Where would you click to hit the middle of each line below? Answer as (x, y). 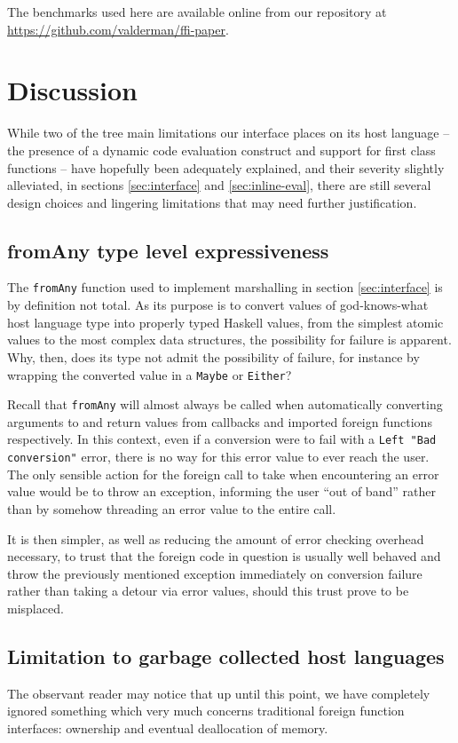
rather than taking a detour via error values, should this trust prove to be (208, 591)
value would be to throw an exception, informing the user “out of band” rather (221, 491)
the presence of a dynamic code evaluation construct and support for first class (221, 150)
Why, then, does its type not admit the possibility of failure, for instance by (213, 356)
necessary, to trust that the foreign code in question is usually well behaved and (224, 556)
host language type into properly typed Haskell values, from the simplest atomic (225, 322)
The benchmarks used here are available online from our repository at (197, 12)
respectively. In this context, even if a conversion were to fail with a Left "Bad (222, 439)
